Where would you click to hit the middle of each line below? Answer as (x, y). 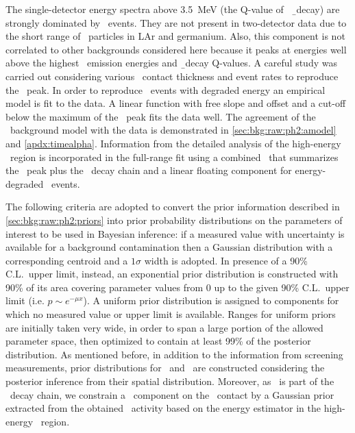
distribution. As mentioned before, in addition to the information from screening (174, 354)
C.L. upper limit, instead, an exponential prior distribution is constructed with (172, 274)
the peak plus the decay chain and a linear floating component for (149, 170)
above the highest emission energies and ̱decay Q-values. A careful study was (171, 63)
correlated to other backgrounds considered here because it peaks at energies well (176, 49)
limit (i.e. (25, 300)
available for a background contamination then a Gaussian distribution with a (169, 247)
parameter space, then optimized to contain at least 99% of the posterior (158, 341)
